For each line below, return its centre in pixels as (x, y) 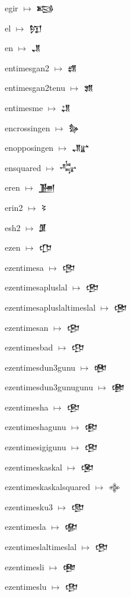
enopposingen (29, 148)
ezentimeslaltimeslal (41, 547)
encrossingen (28, 127)
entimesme (24, 107)
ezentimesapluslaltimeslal (50, 307)
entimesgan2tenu (35, 88)
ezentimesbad (29, 347)
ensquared (23, 167)
